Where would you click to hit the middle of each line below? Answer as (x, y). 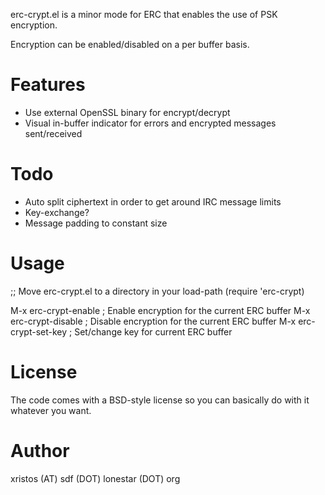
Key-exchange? (57, 212)
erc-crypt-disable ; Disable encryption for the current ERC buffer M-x (153, 321)
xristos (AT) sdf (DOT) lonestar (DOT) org (95, 478)
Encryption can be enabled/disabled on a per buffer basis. (130, 44)
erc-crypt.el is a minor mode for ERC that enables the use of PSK (144, 14)
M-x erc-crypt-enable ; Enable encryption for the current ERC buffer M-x (160, 310)
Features (48, 85)
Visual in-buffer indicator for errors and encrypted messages (150, 123)
